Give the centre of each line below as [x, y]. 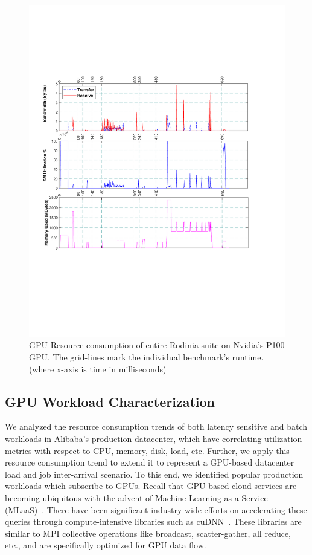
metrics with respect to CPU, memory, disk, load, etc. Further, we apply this [147, 450]
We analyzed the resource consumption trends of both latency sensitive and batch [156, 427]
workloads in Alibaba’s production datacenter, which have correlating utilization [154, 439]
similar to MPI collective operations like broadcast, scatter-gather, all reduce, [148, 533]
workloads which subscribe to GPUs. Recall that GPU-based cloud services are [151, 486]
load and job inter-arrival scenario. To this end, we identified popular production [154, 474]
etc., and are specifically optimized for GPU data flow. [106, 545]
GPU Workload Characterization [110, 401]
